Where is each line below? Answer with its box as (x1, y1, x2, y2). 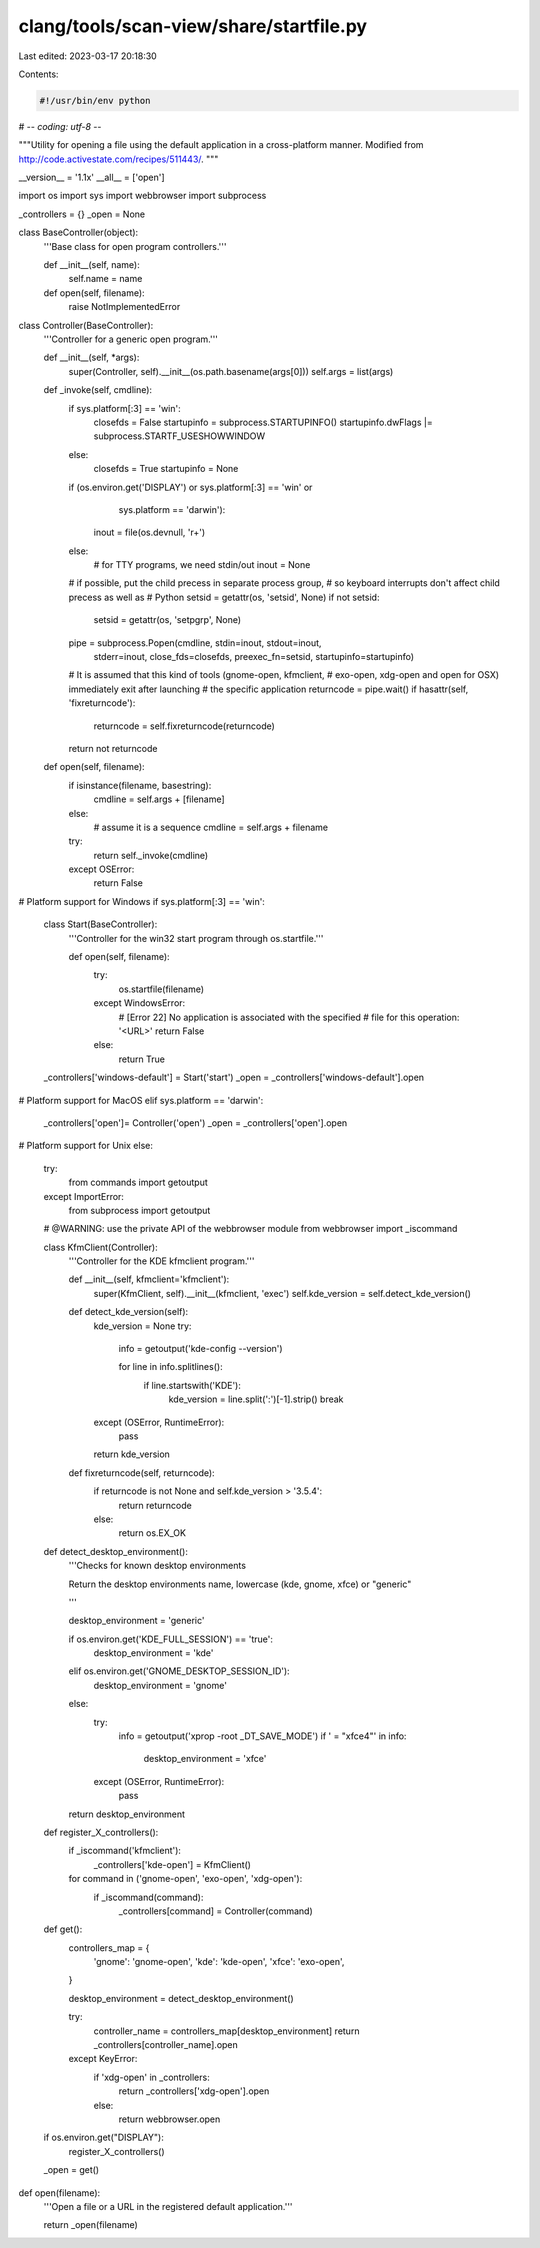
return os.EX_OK (118, 1527, 187, 1539)
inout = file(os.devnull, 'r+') (93, 526, 206, 539)
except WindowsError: (93, 997, 186, 1009)
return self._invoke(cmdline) (93, 849, 209, 861)
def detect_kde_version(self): (68, 1306, 189, 1318)
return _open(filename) (43, 2219, 139, 2231)
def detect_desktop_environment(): (43, 1545, 189, 1557)
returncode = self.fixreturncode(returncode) (93, 720, 275, 732)
